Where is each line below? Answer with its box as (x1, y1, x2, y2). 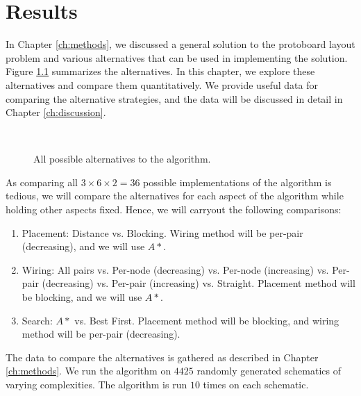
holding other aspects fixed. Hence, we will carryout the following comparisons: (6, 202, 342, 217)
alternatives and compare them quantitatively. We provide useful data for (6, 77, 318, 92)
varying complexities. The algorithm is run (6, 377, 187, 391)
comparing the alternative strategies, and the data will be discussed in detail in (6, 91, 343, 106)
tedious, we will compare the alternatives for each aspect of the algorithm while (6, 188, 344, 203)
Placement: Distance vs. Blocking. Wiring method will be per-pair (22, 225, 303, 240)
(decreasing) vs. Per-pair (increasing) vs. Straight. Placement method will (42, 276, 355, 290)
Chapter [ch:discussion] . (6, 105, 106, 119)
